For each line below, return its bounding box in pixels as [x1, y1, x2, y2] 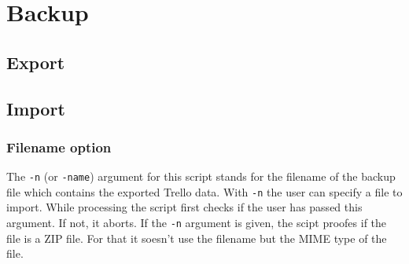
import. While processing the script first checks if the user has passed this [6, 199, 363, 215]
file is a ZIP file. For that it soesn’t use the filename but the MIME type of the [6, 229, 387, 246]
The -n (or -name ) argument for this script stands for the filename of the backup [6, 168, 396, 185]
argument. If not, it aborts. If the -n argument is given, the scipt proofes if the [6, 214, 387, 231]
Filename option [6, 137, 112, 156]
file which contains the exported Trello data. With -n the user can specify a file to [6, 183, 403, 200]
